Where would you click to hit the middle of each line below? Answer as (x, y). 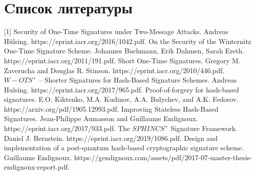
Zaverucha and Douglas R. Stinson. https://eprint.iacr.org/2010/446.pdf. (114, 70)
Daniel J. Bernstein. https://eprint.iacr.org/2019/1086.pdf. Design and (111, 138)
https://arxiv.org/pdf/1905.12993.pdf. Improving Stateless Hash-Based (111, 109)
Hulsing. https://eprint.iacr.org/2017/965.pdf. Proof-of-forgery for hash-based (122, 89)
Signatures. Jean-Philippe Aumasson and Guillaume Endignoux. (101, 118)
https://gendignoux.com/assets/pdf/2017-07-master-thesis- (163, 157)
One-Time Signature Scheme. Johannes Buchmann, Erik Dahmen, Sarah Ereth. (124, 51)
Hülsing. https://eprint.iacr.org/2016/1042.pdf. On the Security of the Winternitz (128, 41)
